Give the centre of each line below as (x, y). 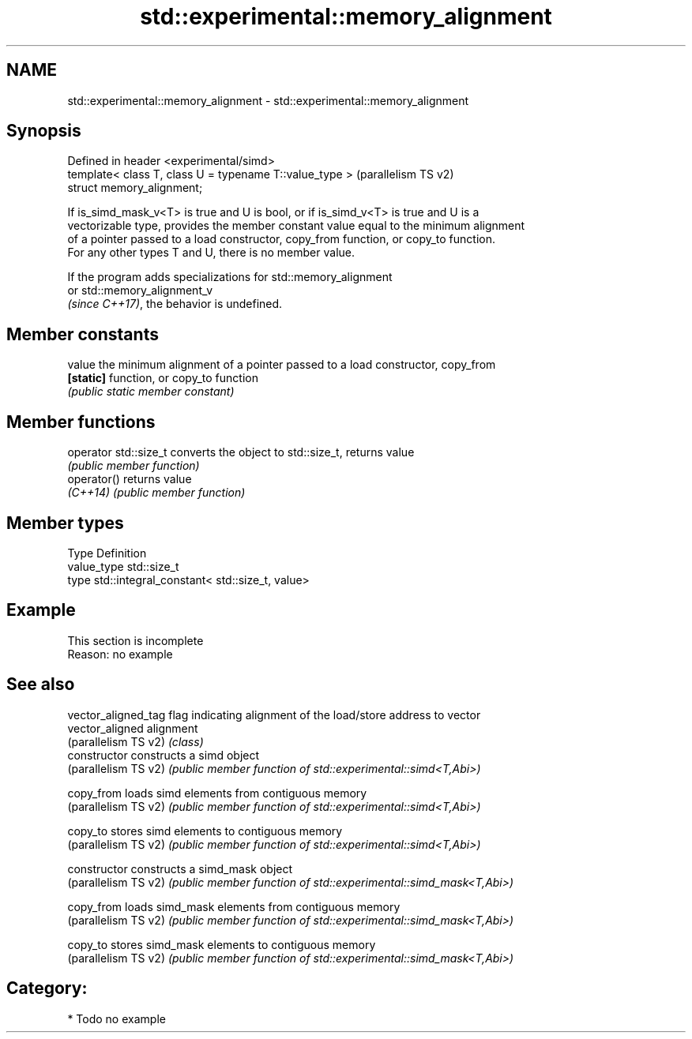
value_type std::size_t (123, 566)
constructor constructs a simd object (164, 755)
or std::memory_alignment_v (140, 291)
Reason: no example (120, 654)
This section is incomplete (135, 640)
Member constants (83, 334)
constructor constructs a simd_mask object (180, 868)
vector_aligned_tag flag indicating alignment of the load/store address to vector (274, 715)
